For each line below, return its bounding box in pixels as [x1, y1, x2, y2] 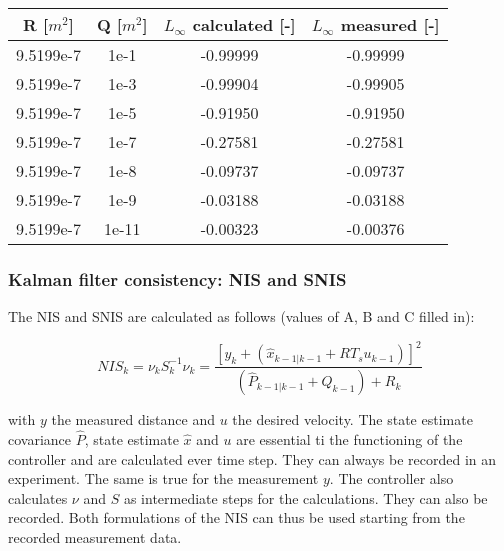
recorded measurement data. [8, 526, 182, 547]
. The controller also [329, 468, 454, 489]
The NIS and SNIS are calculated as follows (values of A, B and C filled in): [8, 306, 475, 327]
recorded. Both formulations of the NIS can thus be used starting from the [8, 507, 465, 528]
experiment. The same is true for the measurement [8, 468, 319, 489]
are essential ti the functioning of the [236, 429, 463, 449]
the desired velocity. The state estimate [232, 409, 473, 430]
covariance [8, 429, 72, 449]
